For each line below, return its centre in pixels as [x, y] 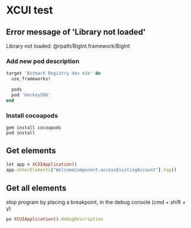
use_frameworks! [31, 79]
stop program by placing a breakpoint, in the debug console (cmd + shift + [96, 202]
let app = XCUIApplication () [42, 164]
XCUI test [30, 10]
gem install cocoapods [34, 128]
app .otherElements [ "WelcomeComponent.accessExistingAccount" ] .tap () [91, 170]
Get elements [31, 151]
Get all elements [36, 188]
